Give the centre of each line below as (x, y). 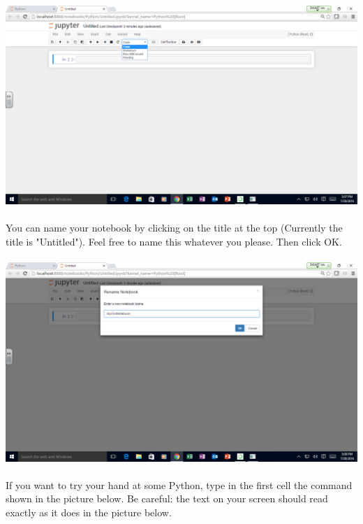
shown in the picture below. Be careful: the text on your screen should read (167, 498)
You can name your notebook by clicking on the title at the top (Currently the (174, 228)
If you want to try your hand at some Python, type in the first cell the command (179, 484)
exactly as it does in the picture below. (89, 512)
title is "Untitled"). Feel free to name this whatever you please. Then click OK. (174, 241)
